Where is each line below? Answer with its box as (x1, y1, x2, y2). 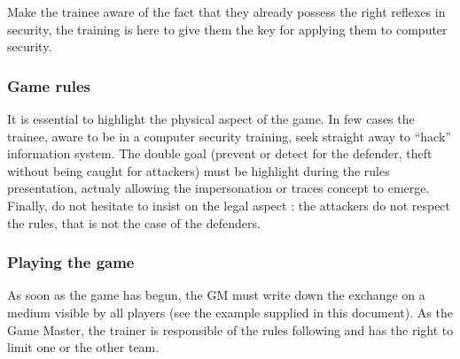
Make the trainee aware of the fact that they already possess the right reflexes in (7, 3, 446, 20)
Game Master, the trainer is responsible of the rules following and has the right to (7, 320, 454, 339)
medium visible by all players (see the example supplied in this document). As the (7, 302, 453, 321)
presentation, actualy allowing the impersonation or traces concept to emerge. (7, 179, 430, 197)
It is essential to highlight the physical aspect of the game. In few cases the (7, 110, 415, 127)
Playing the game (7, 251, 135, 273)
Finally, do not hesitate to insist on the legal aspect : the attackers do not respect (7, 195, 451, 214)
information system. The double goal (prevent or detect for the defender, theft (7, 144, 433, 163)
